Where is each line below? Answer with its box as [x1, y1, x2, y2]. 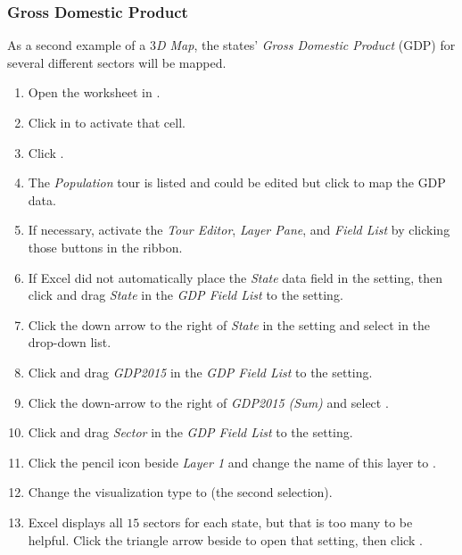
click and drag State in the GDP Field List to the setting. [28, 286, 343, 304]
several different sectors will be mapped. [7, 53, 227, 71]
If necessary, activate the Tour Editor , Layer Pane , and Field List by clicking [28, 220, 450, 239]
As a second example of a [7, 36, 146, 54]
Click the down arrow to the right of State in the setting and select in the [28, 315, 431, 334]
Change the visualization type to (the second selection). [28, 483, 333, 501]
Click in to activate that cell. [28, 113, 186, 131]
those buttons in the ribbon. [28, 237, 183, 256]
